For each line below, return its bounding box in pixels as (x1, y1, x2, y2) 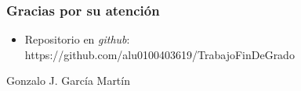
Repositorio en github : (24, 31, 130, 47)
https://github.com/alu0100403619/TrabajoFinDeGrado (24, 46, 295, 62)
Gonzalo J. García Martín (6, 72, 130, 89)
